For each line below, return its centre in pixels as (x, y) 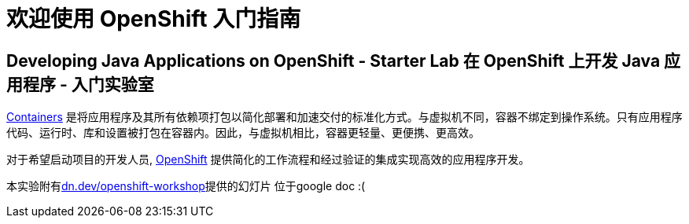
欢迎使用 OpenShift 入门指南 (154, 19)
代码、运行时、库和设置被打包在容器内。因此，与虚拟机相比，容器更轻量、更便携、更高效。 (243, 133)
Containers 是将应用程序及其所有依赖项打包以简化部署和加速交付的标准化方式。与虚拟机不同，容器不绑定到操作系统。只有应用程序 (344, 117)
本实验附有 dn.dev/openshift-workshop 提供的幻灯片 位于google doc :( (186, 186)
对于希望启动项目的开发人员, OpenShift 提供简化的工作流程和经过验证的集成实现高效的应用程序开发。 (268, 160)
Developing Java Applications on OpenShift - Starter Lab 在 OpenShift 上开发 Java (333, 61)
